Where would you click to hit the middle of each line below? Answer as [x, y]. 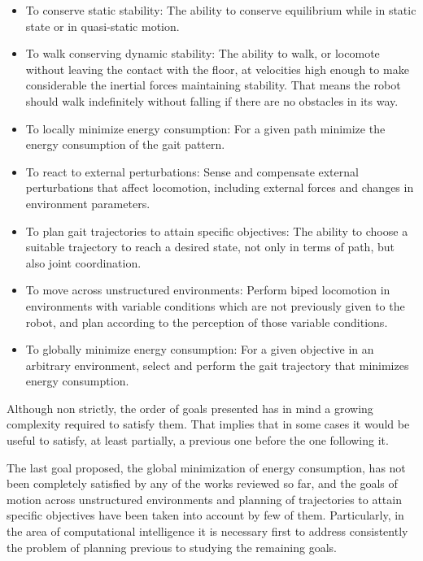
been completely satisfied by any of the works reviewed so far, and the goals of [202, 483]
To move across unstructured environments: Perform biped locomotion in [208, 290]
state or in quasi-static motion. [102, 26]
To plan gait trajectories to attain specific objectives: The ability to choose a [217, 230]
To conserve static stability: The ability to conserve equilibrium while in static [221, 10]
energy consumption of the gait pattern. [125, 144]
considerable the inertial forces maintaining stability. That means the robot [213, 85]
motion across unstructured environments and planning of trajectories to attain [204, 499]
